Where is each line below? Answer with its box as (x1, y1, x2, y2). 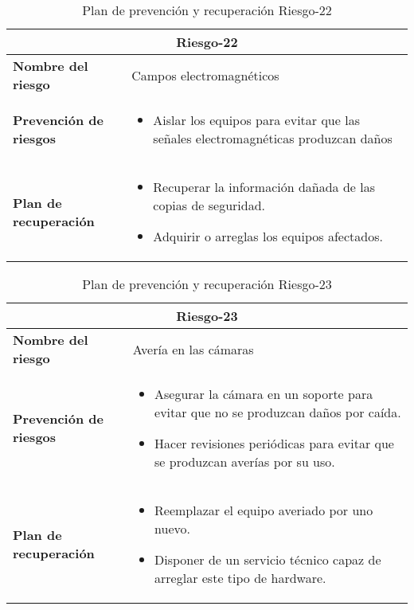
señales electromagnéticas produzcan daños (153, 129, 393, 147)
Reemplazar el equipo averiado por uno (154, 501, 373, 519)
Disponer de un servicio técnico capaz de (154, 550, 381, 569)
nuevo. (154, 519, 190, 538)
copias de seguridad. (153, 196, 266, 214)
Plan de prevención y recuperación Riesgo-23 (82, 275, 332, 293)
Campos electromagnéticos (131, 65, 279, 84)
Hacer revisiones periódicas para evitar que (154, 434, 394, 452)
